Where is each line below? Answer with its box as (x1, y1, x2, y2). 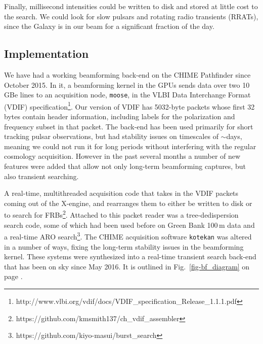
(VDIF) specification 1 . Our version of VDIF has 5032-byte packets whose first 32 (4, 99, 255, 112)
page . (4, 271, 23, 282)
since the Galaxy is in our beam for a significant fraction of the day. (4, 21, 214, 31)
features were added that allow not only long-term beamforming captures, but (4, 161, 246, 171)
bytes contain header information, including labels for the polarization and (4, 111, 235, 122)
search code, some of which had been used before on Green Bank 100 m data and (4, 219, 255, 230)
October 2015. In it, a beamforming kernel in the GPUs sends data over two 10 (4, 79, 250, 90)
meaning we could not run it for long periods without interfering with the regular (4, 141, 256, 151)
